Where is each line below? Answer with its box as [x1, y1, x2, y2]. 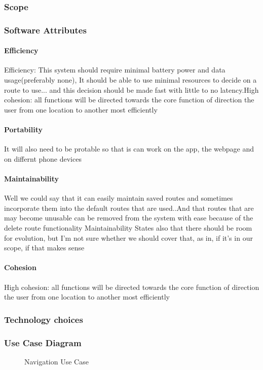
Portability [4, 124, 43, 135]
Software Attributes [4, 23, 87, 36]
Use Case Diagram [4, 336, 82, 349]
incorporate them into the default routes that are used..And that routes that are [4, 202, 254, 213]
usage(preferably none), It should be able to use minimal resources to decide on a [4, 75, 257, 85]
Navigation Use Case [24, 356, 89, 366]
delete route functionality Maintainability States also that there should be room [4, 223, 252, 233]
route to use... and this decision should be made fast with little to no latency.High [4, 84, 259, 95]
